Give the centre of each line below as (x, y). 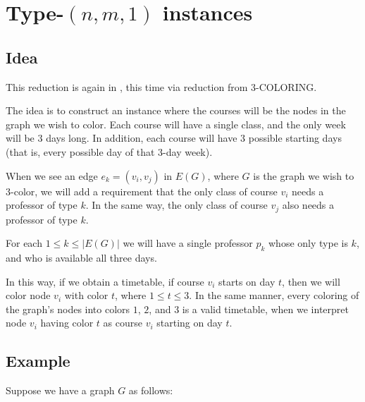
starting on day (190, 323)
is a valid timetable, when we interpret (265, 309)
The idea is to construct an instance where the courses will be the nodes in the (176, 110)
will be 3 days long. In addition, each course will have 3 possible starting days (174, 138)
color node (28, 295)
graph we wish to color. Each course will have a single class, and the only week (176, 124)
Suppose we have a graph (60, 390)
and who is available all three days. (81, 257)
